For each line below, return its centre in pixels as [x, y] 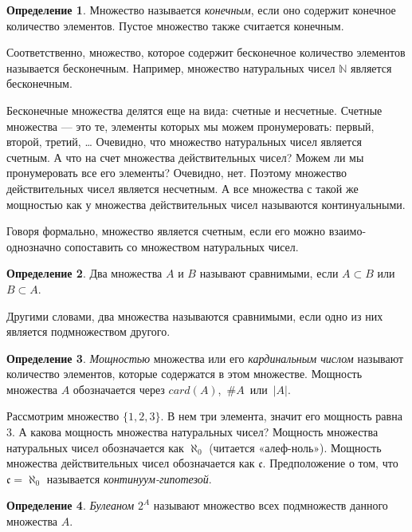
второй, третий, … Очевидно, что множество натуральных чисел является [184, 142]
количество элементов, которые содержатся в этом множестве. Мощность [184, 374]
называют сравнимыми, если [269, 273]
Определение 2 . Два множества [84, 273]
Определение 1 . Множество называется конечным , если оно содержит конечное [201, 10]
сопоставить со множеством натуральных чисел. [182, 246]
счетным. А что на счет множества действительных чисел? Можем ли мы [185, 157]
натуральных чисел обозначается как [95, 447]
